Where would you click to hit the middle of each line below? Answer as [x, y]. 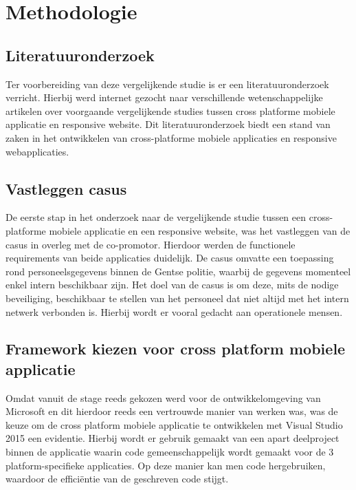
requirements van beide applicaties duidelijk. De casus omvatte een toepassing [170, 258]
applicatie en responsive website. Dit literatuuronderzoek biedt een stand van [168, 124]
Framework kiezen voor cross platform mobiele [176, 349]
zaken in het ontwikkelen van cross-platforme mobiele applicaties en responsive [171, 137]
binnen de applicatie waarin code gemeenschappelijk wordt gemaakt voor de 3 [170, 452]
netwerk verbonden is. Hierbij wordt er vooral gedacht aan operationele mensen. [174, 311]
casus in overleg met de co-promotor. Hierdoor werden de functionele [151, 244]
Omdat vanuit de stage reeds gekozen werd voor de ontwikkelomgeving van [163, 397]
